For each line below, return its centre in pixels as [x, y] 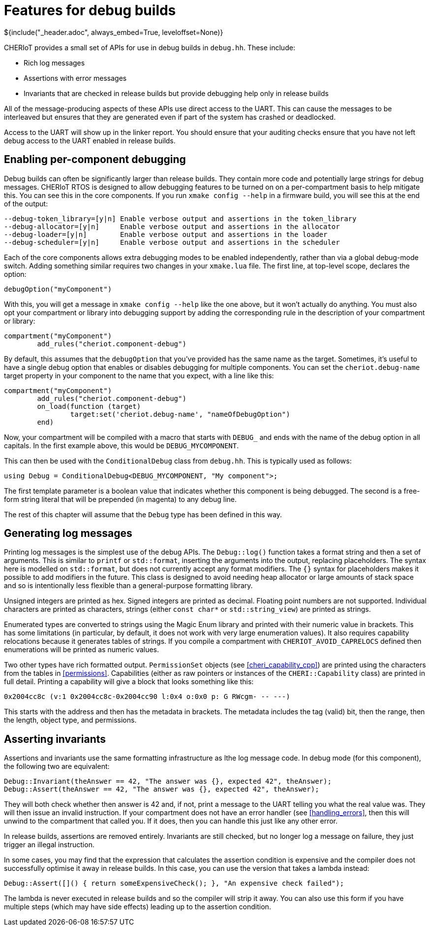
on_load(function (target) [89, 406]
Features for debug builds [90, 10]
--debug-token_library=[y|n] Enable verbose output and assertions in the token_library [180, 218]
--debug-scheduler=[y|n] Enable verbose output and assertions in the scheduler [172, 242]
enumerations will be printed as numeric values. [82, 650]
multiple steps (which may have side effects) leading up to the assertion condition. [138, 907]
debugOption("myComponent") [58, 289]
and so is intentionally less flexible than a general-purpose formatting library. [128, 586]
